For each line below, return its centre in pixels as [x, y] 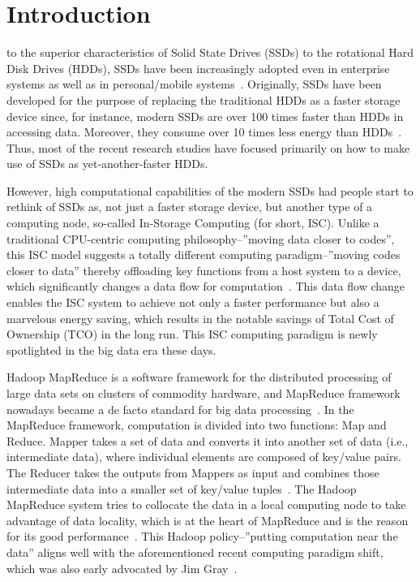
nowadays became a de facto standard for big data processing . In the [180, 409]
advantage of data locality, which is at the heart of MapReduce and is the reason [208, 520]
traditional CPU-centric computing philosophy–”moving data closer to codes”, [201, 238]
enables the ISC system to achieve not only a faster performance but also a [193, 302]
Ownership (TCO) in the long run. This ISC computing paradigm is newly [192, 334]
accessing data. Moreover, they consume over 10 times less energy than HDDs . [204, 132]
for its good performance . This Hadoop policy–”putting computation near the [202, 536]
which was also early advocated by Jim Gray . [122, 568]
